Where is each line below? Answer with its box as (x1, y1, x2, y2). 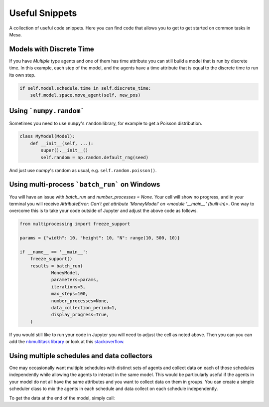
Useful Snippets (9, 7, 77, 18)
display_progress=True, (51, 312, 110, 318)
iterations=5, (51, 284, 86, 289)
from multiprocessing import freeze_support (19, 221, 131, 227)
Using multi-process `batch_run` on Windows (9, 180, 160, 189)
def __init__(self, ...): (30, 140, 94, 146)
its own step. (9, 72, 36, 78)
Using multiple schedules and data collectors (9, 352, 153, 360)
